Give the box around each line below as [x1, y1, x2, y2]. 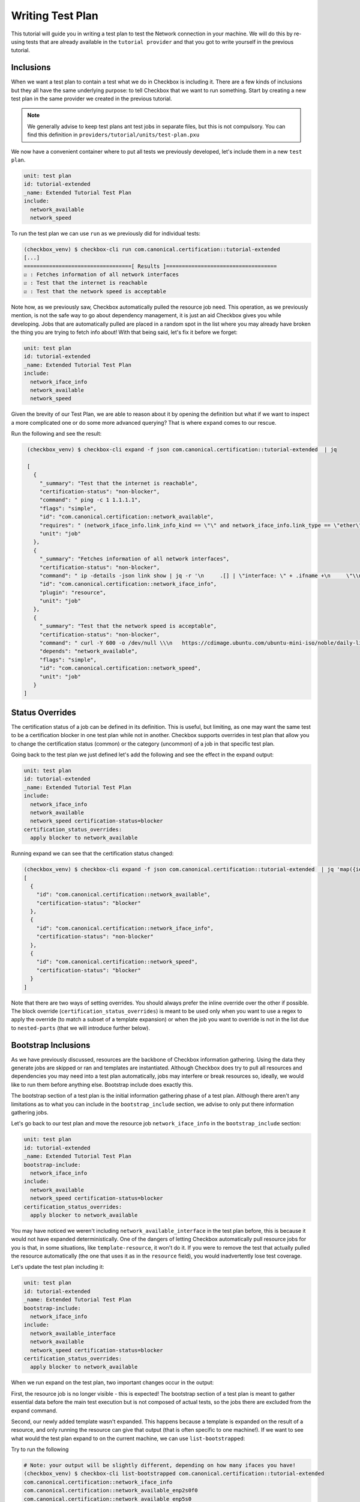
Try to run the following [11, 1446, 69, 1453]
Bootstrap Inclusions [11, 1040, 91, 1050]
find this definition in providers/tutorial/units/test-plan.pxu [27, 131, 200, 138]
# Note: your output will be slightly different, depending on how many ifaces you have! [23, 1462, 296, 1469]
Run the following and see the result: [11, 430, 102, 437]
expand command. [11, 1406, 58, 1414]
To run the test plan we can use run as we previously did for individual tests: [11, 230, 201, 237]
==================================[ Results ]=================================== [23, 263, 277, 270]
